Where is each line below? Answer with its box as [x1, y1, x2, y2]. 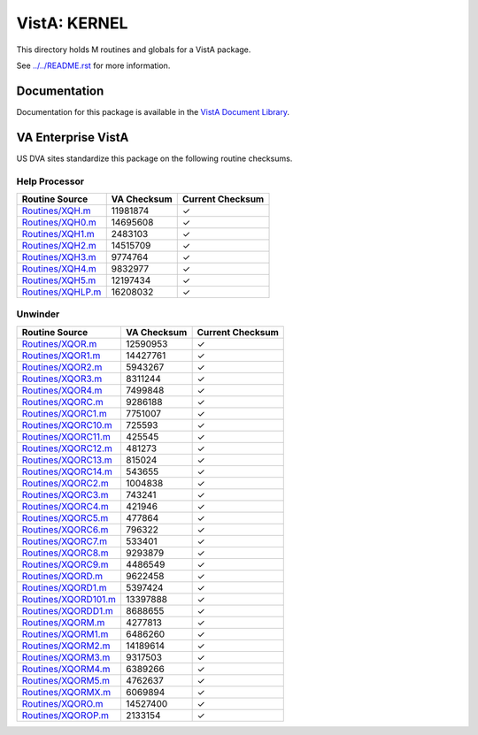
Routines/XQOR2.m [21, 361, 103, 373]
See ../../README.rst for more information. [16, 60, 171, 71]
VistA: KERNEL [16, 13, 128, 33]
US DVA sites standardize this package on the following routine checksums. [16, 153, 293, 164]
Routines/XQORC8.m [21, 547, 109, 559]
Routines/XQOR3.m [21, 372, 103, 385]
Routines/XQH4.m [21, 262, 96, 274]
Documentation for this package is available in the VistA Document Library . [16, 106, 290, 117]
